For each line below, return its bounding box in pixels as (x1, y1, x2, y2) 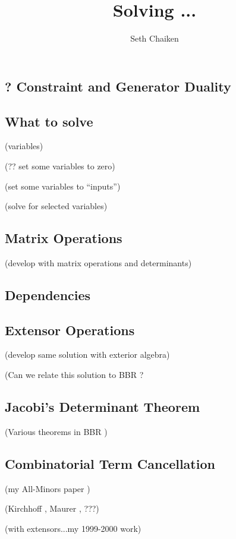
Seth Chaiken (130, 32, 179, 45)
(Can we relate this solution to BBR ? (5, 368, 144, 381)
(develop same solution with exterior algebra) (5, 348, 170, 361)
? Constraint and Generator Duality (5, 77, 231, 95)
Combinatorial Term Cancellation (5, 454, 215, 472)
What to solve (5, 112, 93, 130)
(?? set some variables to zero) (5, 159, 115, 172)
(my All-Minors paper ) (5, 482, 90, 494)
